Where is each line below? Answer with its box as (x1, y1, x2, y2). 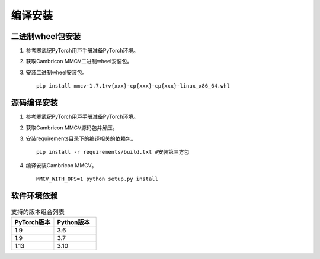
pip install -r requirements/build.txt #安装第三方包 (36, 148, 190, 156)
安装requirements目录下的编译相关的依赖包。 (25, 135, 136, 142)
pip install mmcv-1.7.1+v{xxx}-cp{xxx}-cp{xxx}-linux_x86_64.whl (36, 83, 231, 89)
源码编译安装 (11, 98, 58, 108)
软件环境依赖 (11, 190, 58, 200)
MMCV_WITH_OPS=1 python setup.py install (36, 176, 158, 183)
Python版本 (57, 218, 90, 226)
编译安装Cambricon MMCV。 (25, 161, 97, 169)
